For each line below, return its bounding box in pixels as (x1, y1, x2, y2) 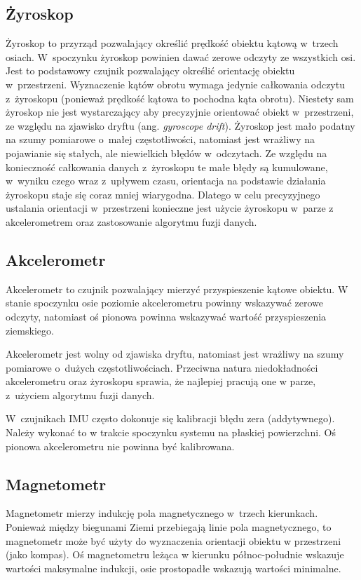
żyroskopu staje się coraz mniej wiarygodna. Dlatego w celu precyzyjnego (6, 187, 320, 201)
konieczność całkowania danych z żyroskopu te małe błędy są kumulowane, (6, 159, 328, 174)
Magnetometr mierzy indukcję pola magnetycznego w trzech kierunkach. (6, 506, 318, 520)
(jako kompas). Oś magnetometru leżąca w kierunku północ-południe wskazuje (6, 547, 344, 562)
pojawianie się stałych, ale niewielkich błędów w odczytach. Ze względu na (6, 145, 327, 160)
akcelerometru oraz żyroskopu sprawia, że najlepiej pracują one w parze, (6, 374, 316, 389)
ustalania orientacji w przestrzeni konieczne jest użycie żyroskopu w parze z (6, 201, 334, 215)
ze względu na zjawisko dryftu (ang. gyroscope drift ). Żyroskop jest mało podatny (6, 118, 355, 133)
